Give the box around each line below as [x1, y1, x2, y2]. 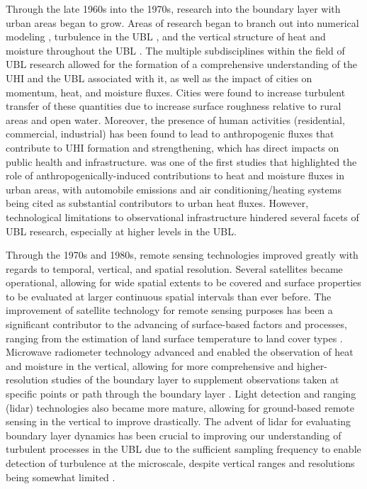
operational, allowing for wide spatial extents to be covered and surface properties [6, 275, 361, 290]
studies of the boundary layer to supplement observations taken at [51, 372, 339, 387]
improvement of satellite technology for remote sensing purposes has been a [6, 303, 333, 317]
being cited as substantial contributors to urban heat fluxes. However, [6, 196, 309, 210]
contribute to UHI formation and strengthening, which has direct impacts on [6, 140, 339, 154]
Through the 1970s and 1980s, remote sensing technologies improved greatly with [6, 247, 358, 262]
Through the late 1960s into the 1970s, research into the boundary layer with [6, 1, 341, 16]
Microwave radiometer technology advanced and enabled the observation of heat [6, 344, 354, 359]
